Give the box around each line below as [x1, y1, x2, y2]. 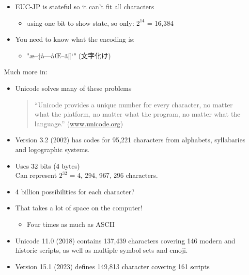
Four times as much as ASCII [27, 219, 115, 229]
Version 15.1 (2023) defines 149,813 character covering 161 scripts [15, 261, 210, 271]
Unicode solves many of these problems [15, 83, 132, 93]
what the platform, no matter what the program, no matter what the [34, 109, 241, 119]
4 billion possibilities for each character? [15, 186, 135, 196]
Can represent [15, 170, 57, 180]
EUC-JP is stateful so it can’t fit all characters [15, 1, 154, 11]
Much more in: [4, 67, 47, 77]
